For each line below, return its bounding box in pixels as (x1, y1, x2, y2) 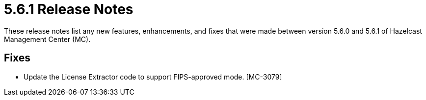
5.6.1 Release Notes (4, 1, 133, 18)
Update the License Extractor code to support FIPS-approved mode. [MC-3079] (24, 72, 282, 81)
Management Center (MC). (4, 35, 91, 43)
